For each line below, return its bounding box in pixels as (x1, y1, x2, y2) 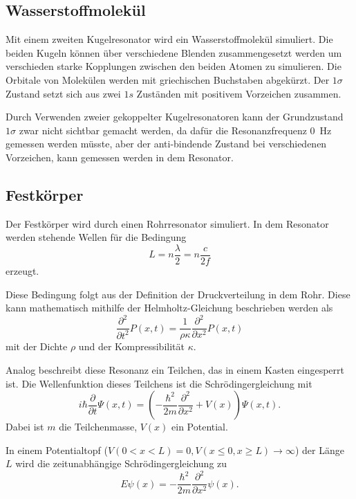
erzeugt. (6, 264, 39, 278)
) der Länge (294, 442, 344, 457)
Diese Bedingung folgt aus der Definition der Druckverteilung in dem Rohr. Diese (6, 287, 350, 301)
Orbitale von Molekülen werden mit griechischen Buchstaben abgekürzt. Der (6, 72, 330, 87)
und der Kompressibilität (78, 339, 185, 354)
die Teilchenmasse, (59, 419, 138, 434)
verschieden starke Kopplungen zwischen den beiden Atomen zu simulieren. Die (6, 59, 341, 73)
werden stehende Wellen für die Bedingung (6, 230, 187, 244)
